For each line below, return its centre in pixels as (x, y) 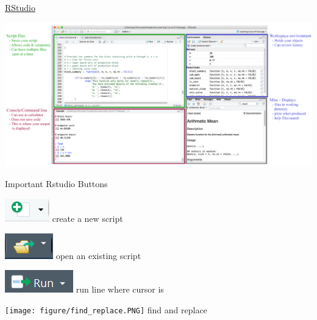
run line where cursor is (120, 289)
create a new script (87, 219)
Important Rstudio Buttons (56, 184)
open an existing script (98, 255)
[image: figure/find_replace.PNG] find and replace (106, 309)
